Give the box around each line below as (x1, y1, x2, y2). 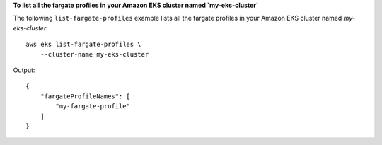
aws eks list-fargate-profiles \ (25, 40, 141, 49)
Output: (13, 66, 35, 74)
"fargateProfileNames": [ (40, 92, 131, 100)
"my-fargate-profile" (55, 103, 131, 110)
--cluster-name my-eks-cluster (40, 50, 149, 58)
